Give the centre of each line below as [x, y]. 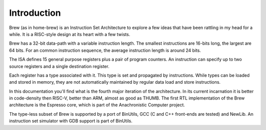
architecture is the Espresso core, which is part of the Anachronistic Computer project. [97, 105]
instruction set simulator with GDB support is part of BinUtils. [71, 121]
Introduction [35, 13]
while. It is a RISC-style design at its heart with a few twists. [70, 34]
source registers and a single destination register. [59, 66]
